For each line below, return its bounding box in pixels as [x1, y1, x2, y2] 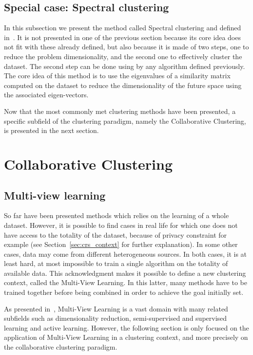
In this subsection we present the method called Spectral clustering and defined [4, 22, 241, 33]
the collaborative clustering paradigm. [4, 342, 117, 352]
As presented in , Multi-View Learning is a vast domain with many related [4, 303, 228, 313]
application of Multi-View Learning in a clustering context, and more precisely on [4, 332, 248, 342]
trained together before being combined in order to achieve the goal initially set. [4, 287, 244, 297]
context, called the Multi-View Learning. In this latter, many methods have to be [4, 277, 247, 288]
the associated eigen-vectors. [4, 89, 89, 100]
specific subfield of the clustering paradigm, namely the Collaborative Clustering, [4, 115, 246, 126]
